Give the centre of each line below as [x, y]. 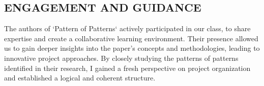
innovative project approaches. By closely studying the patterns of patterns [121, 58]
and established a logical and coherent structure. [80, 78]
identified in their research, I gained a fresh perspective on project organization [127, 68]
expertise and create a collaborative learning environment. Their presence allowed [131, 38]
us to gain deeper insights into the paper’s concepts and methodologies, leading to [132, 48]
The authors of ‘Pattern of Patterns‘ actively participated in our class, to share [127, 28]
